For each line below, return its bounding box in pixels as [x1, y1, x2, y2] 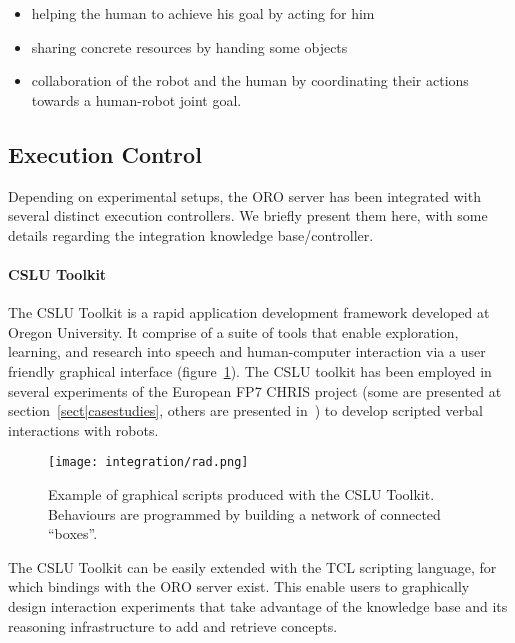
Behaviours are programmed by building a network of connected [48, 503, 441, 524]
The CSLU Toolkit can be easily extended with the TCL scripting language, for [8, 556, 497, 577]
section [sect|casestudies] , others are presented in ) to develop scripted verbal [8, 400, 483, 421]
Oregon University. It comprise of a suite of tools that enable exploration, [8, 321, 459, 342]
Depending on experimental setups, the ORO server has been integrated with [8, 185, 481, 206]
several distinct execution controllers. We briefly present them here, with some [8, 205, 488, 226]
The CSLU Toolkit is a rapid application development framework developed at [8, 302, 490, 323]
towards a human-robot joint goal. [31, 89, 242, 110]
